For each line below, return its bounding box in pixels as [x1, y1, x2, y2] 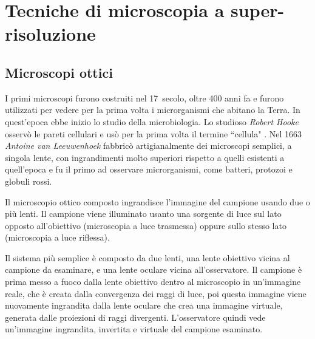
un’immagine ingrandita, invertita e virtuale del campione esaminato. [5, 323, 263, 335]
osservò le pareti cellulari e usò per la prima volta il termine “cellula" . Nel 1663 [5, 127, 302, 140]
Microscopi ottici [5, 63, 113, 81]
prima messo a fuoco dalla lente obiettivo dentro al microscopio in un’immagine [5, 275, 301, 288]
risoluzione [5, 21, 96, 46]
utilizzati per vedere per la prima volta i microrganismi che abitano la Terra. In [5, 103, 300, 116]
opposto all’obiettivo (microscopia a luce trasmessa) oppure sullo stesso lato [5, 219, 286, 231]
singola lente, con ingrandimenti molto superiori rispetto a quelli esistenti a [5, 151, 285, 163]
